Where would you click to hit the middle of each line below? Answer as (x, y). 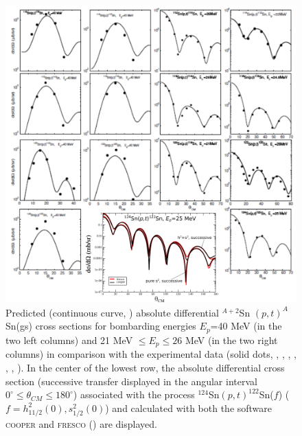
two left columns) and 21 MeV (69, 340)
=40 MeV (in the (246, 326)
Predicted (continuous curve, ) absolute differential (112, 312)
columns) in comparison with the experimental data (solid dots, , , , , (151, 354)
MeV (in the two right (231, 340)
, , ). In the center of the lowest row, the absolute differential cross (145, 367)
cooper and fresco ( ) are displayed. (81, 423)
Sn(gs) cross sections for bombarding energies (101, 326)
